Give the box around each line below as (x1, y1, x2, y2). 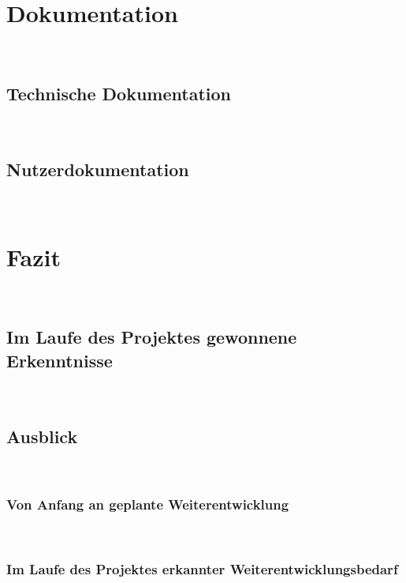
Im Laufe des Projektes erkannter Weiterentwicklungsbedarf (6, 559, 398, 578)
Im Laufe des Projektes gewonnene (6, 325, 297, 349)
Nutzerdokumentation (6, 156, 189, 181)
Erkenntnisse (6, 348, 113, 372)
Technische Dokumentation (6, 81, 231, 106)
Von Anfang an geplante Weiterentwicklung (6, 494, 289, 513)
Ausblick (6, 423, 78, 448)
